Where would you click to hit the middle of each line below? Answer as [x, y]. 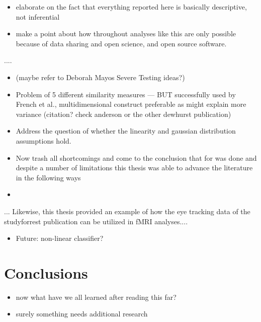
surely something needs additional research [82, 314]
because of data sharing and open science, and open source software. [121, 43]
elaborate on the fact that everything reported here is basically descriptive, [131, 7]
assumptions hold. [43, 140]
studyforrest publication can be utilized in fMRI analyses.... [96, 221]
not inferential [38, 16]
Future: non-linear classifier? [60, 238]
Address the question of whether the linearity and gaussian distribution [126, 131]
